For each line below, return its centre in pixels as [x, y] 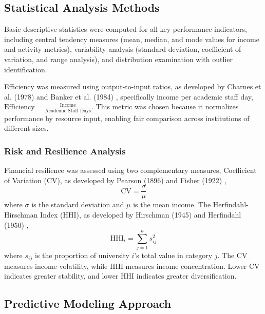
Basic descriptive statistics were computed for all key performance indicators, [126, 29]
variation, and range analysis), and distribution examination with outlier [118, 59]
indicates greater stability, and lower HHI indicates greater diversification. [120, 276]
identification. [26, 69]
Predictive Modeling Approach [88, 303]
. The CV [232, 255]
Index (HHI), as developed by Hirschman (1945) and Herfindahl [141, 214]
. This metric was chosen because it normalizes [165, 106]
